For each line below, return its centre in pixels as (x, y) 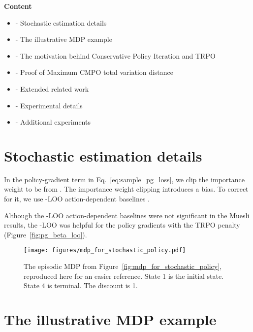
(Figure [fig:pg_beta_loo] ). (46, 234)
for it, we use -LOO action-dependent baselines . (77, 199)
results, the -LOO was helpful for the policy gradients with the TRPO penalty (122, 225)
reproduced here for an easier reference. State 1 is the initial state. (124, 276)
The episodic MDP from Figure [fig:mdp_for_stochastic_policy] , (123, 266)
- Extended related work (52, 88)
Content (18, 6)
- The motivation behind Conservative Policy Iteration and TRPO (115, 55)
